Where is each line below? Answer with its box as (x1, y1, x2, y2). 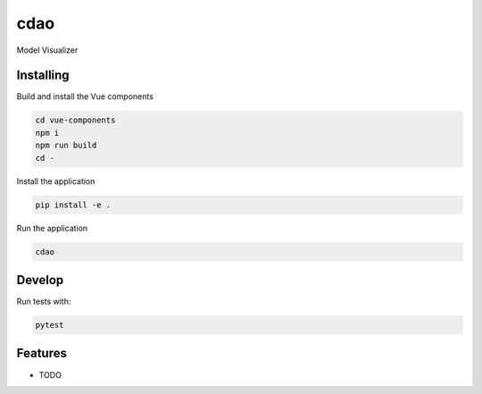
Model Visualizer (16, 45, 79, 55)
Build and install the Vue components (16, 91, 154, 102)
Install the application (16, 175, 96, 187)
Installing (16, 68, 71, 83)
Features (16, 346, 67, 361)
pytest (35, 320, 64, 331)
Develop (16, 272, 64, 288)
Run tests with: (16, 296, 71, 307)
